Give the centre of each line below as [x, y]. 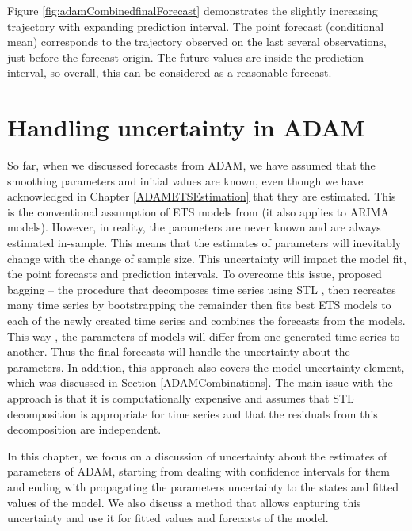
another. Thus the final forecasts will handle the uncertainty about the [179, 351]
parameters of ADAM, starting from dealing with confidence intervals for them [198, 471]
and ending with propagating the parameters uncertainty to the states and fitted [203, 486]
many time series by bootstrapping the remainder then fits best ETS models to [199, 305]
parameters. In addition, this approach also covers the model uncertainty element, [206, 367]
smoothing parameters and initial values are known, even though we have [185, 180]
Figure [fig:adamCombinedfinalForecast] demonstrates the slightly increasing [193, 10]
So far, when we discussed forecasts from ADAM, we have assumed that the [191, 165]
